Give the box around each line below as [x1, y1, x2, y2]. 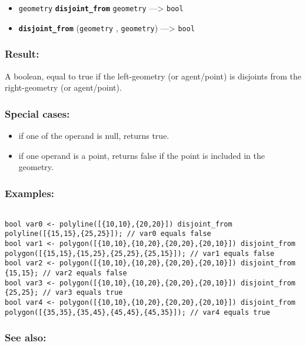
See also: [5, 330, 46, 345]
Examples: [5, 185, 55, 200]
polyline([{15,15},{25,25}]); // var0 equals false [5, 229, 211, 238]
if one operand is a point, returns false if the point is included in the [18, 149, 265, 161]
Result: [5, 46, 39, 61]
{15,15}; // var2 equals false [5, 268, 127, 277]
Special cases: [5, 106, 70, 121]
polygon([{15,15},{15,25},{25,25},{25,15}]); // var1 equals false [5, 249, 275, 258]
